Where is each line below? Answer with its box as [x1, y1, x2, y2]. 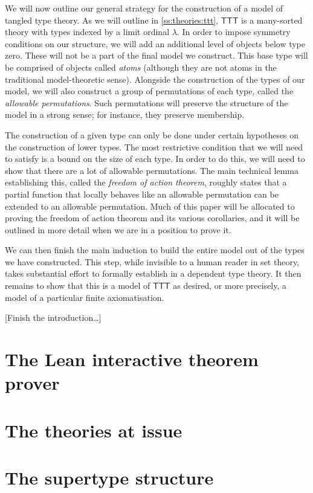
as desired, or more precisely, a [173, 279, 287, 292]
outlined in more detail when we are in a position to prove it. [5, 223, 231, 236]
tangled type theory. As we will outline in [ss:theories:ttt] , [5, 13, 219, 26]
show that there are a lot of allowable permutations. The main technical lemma [5, 164, 298, 176]
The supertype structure [5, 465, 214, 489]
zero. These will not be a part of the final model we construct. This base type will [5, 49, 308, 62]
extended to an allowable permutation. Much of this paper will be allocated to [5, 199, 295, 212]
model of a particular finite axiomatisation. [5, 291, 164, 303]
